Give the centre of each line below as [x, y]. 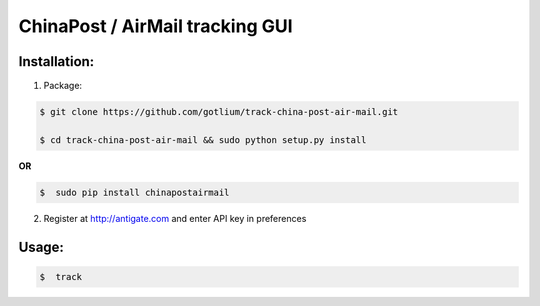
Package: [63, 86]
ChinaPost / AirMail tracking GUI [156, 26]
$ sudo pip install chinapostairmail [134, 192]
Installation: [56, 61]
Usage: [41, 246]
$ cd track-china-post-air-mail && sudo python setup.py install [203, 139]
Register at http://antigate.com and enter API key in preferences [175, 218]
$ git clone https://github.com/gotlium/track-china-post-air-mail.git [219, 112]
